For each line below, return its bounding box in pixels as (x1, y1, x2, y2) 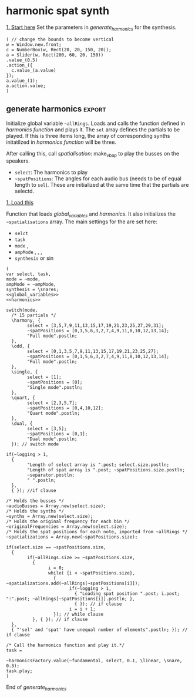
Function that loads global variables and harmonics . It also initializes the (6, 210, 176, 219)
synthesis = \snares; (6, 287, 59, 293)
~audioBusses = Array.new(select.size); (6, 503, 107, 509)
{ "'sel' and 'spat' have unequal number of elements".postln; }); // (11, 627, 188, 633)
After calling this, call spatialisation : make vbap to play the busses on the (6, 150, 180, 158)
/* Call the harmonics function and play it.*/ (6, 642, 125, 649)
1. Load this (6, 199, 34, 206)
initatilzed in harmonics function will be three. (6, 138, 116, 146)
